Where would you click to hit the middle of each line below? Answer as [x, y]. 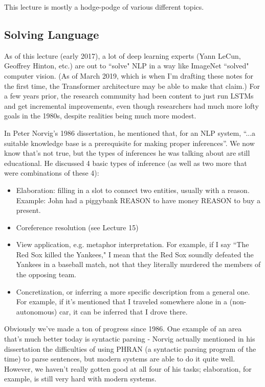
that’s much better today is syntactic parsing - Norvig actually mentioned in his [130, 339]
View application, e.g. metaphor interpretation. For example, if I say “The [132, 244]
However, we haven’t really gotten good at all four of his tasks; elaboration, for [128, 368]
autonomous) [37, 311]
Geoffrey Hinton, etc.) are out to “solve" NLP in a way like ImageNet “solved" [127, 66]
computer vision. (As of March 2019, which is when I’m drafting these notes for [129, 75]
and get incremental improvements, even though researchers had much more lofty [131, 105]
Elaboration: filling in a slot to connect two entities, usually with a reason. [133, 190]
